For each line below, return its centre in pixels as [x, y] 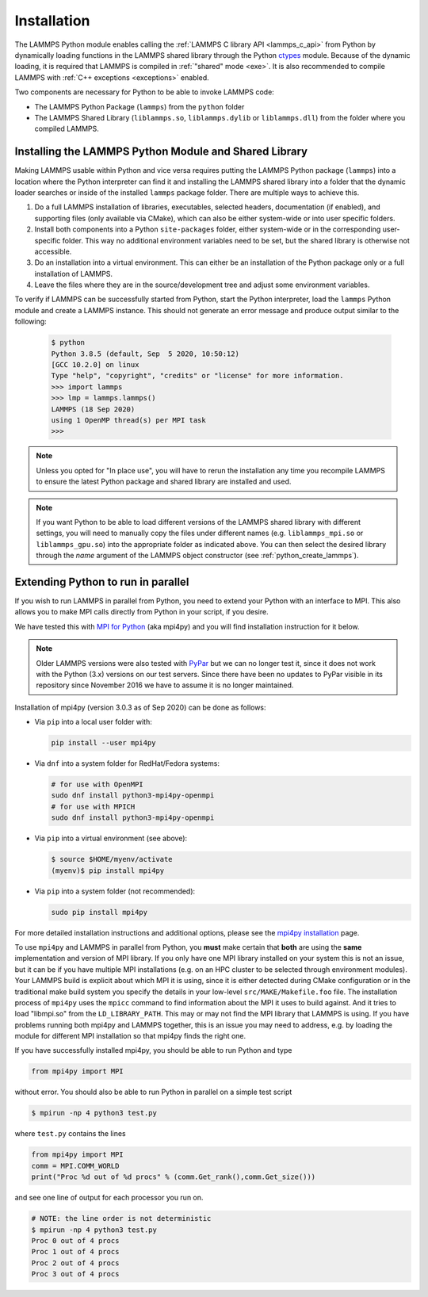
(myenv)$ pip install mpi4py [108, 870]
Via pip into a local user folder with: [93, 722]
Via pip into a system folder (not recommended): [115, 891]
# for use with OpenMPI [97, 784]
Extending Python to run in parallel [102, 582]
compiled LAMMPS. [67, 129]
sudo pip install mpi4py [99, 912]
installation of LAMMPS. [74, 274]
